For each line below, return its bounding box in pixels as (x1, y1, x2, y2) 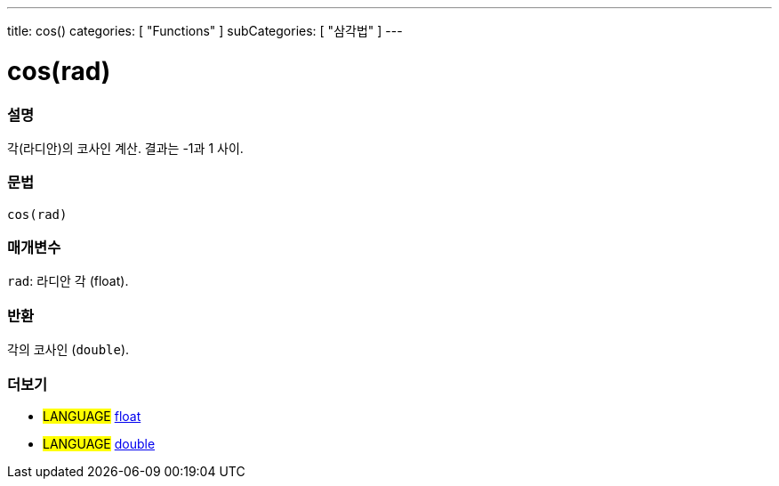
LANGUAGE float (43, 408, 141, 424)
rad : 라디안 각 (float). (7, 273, 129, 289)
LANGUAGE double (43, 435, 156, 451)
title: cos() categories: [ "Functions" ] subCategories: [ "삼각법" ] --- (7, 23, 403, 38)
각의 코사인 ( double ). (7, 342, 130, 358)
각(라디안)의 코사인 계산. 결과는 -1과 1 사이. (7, 140, 244, 156)
